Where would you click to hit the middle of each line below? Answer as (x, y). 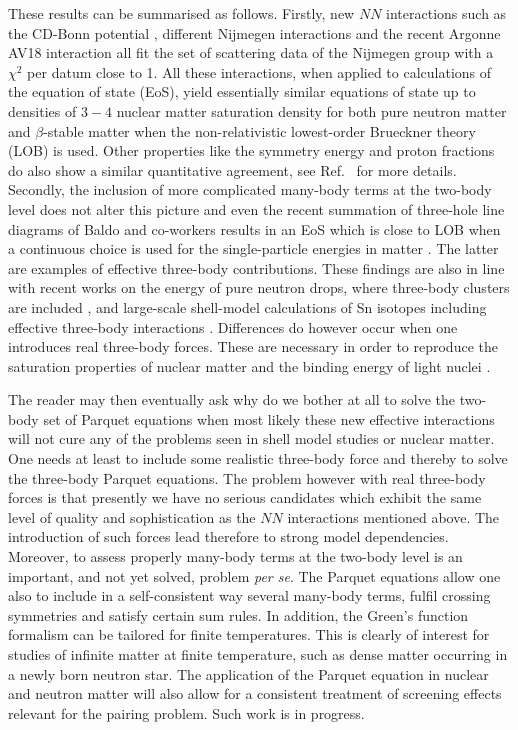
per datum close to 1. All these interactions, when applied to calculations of (259, 71)
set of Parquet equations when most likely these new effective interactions (269, 418)
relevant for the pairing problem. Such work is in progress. (186, 712)
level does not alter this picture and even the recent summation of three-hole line (256, 208)
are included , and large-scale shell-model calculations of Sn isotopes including (247, 306)
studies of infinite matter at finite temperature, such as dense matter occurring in (258, 654)
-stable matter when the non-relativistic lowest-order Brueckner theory (259, 130)
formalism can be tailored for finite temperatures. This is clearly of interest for (249, 634)
